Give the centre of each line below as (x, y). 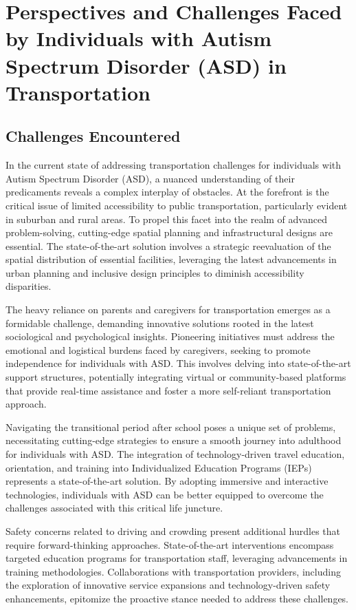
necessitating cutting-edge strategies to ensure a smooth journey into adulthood (174, 440)
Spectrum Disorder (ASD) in (146, 65)
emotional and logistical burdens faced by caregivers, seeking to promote (158, 349)
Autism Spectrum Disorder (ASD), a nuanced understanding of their (150, 178)
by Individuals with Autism (139, 38)
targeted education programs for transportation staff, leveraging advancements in (177, 558)
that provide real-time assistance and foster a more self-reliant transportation (168, 390)
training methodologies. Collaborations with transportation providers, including (173, 571)
